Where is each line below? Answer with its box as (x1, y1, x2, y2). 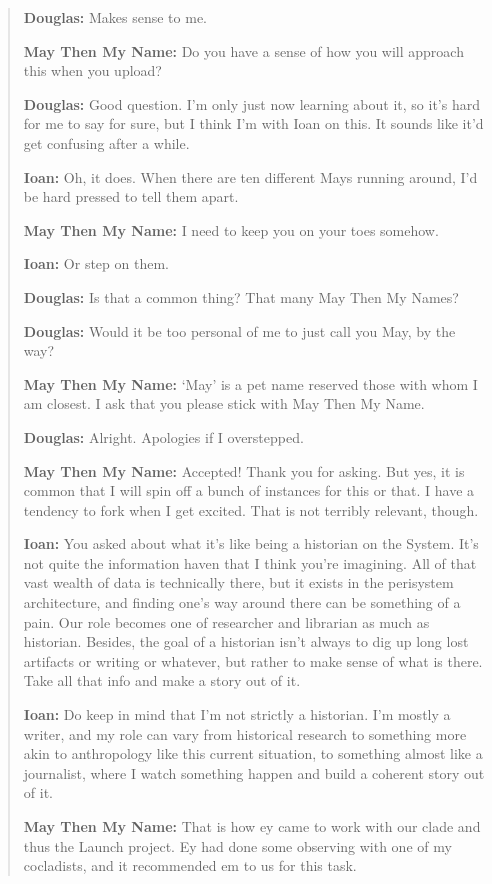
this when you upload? (23, 60, 162, 81)
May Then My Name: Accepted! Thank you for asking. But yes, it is (23, 460, 465, 481)
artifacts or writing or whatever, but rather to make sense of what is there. (23, 650, 483, 671)
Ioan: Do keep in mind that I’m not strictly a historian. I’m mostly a (23, 704, 451, 725)
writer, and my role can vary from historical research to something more (23, 723, 467, 744)
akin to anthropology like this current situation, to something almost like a (23, 743, 483, 764)
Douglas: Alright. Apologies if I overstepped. (23, 426, 304, 447)
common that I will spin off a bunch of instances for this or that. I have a (23, 480, 475, 501)
